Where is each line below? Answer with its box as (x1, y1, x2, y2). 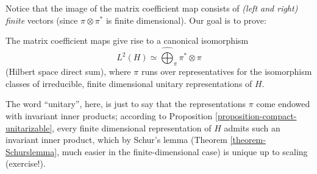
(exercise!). (5, 157, 46, 170)
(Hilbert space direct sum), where (5, 65, 131, 78)
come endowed (256, 97, 310, 110)
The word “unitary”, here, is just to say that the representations (5, 97, 246, 110)
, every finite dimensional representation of (52, 121, 212, 134)
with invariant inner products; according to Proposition (5, 109, 213, 122)
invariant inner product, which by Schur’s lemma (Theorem (5, 133, 227, 146)
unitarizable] (5, 121, 52, 134)
